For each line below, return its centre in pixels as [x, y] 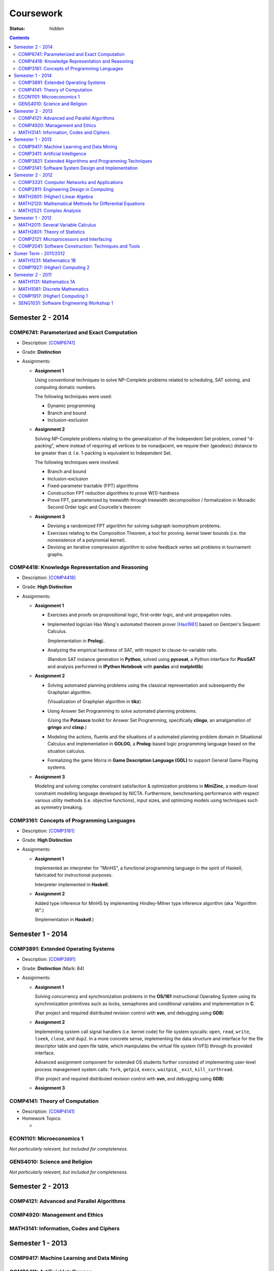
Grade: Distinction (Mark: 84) [53, 968]
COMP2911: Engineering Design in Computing [66, 189]
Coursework [36, 13]
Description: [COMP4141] [48, 1111]
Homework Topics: [42, 1118]
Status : [17, 28]
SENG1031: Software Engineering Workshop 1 [66, 303]
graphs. [55, 554]
